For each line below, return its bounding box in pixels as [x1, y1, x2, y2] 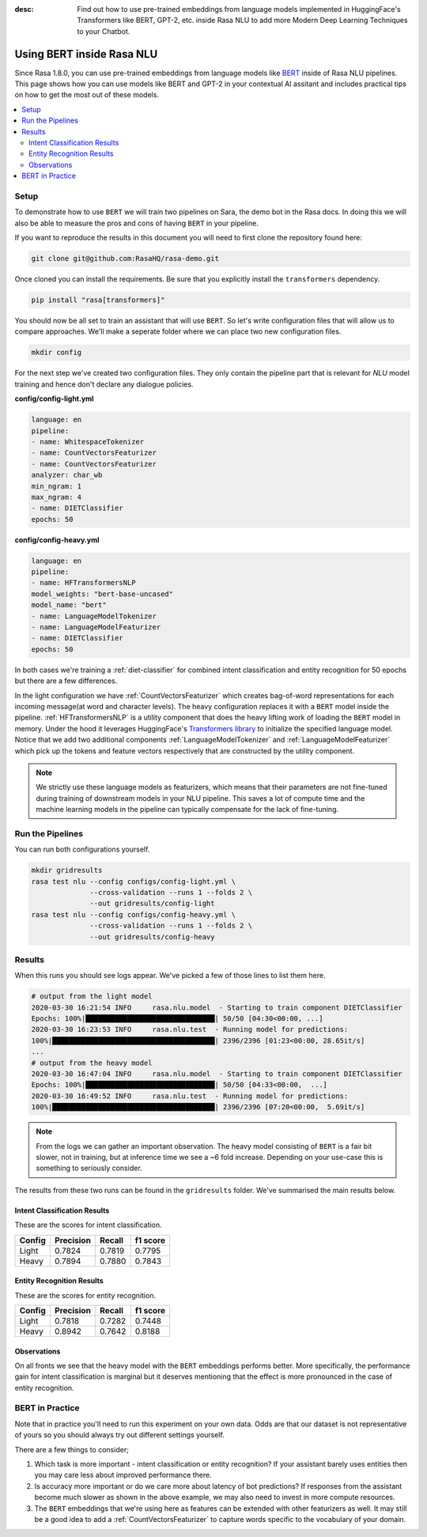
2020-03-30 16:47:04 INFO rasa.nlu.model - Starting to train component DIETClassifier [31, 1070, 402, 1078]
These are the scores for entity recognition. [14, 1290, 157, 1300]
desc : [14, 5, 34, 13]
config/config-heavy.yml [14, 534, 100, 545]
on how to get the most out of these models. [14, 90, 160, 100]
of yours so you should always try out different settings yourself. [14, 1430, 225, 1440]
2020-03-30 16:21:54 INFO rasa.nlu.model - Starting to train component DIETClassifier [31, 1003, 402, 1012]
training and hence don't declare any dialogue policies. [14, 380, 194, 389]
